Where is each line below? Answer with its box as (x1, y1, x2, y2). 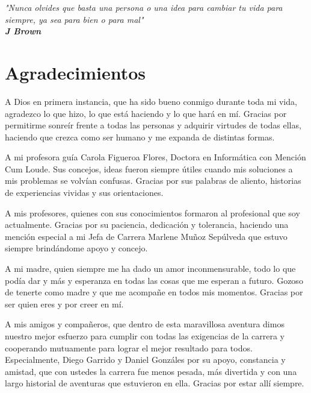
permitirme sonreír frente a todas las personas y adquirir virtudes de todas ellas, (5, 119, 301, 131)
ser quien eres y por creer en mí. (5, 297, 124, 310)
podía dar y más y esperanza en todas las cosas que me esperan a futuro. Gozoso (5, 274, 303, 286)
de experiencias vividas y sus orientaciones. (5, 186, 164, 199)
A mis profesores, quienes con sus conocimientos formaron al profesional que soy (5, 206, 300, 219)
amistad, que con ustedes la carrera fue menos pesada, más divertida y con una (5, 365, 297, 377)
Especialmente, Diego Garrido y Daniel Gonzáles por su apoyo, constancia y (5, 353, 286, 366)
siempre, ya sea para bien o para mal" (5, 13, 144, 25)
